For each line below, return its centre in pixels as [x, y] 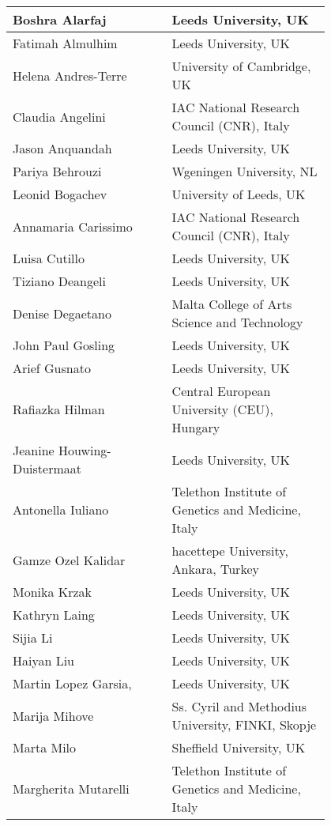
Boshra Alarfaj [60, 19]
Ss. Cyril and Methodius [239, 706]
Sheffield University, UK [239, 747]
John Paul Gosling [64, 345]
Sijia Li [33, 637]
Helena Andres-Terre [70, 75]
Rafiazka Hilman [59, 409]
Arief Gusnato [52, 368]
